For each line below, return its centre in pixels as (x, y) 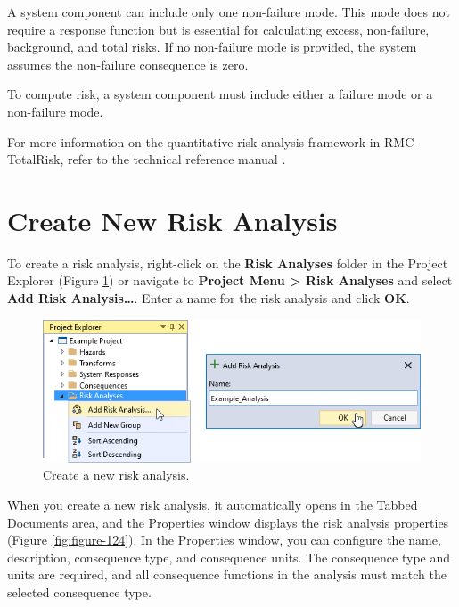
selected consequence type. (79, 591)
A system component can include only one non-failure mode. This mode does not (229, 12)
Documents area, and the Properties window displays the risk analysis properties (228, 522)
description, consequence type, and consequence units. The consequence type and (229, 557)
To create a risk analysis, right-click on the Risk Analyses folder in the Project (228, 262)
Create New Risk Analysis (172, 220)
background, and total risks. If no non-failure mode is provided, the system (212, 47)
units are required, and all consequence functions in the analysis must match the (227, 574)
